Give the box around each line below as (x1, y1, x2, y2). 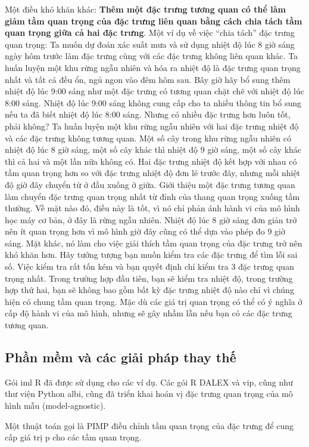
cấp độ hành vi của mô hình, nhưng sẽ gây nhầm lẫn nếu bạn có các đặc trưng (5, 307, 292, 319)
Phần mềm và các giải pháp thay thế (5, 348, 236, 366)
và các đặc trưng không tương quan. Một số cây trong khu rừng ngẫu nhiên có (5, 131, 291, 144)
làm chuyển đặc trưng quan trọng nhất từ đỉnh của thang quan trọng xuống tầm (5, 190, 300, 202)
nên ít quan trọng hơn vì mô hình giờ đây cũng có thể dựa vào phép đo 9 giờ (5, 225, 286, 238)
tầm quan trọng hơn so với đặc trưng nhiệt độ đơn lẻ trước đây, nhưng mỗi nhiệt (5, 167, 301, 179)
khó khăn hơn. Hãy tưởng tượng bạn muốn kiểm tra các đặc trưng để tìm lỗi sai (5, 248, 298, 261)
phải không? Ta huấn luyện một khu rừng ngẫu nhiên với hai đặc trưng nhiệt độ (5, 119, 299, 132)
